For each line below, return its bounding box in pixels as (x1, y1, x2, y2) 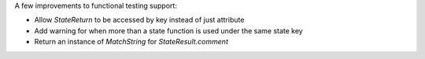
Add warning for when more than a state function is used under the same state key (34, 26, 303, 35)
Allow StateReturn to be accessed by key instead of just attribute (34, 16, 245, 25)
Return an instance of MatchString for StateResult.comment (34, 37, 228, 47)
